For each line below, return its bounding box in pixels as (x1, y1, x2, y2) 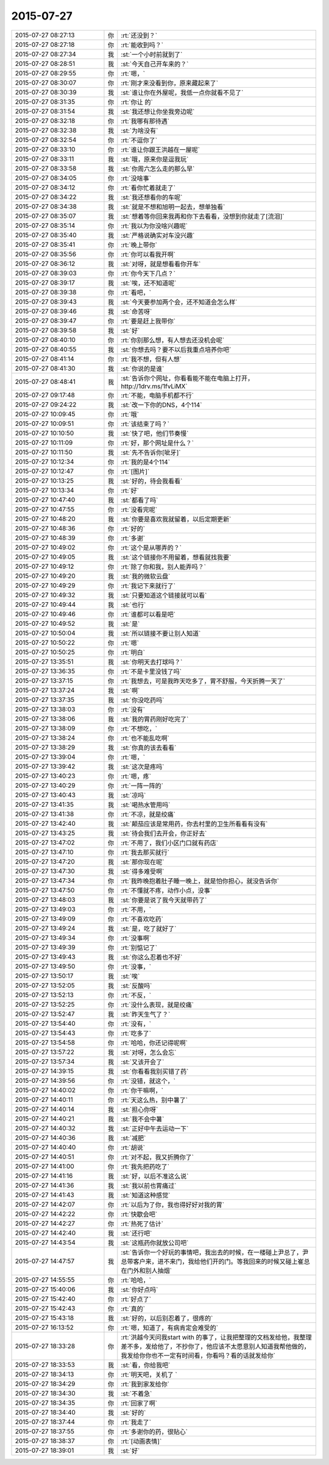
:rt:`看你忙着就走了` (121, 183, 176, 192)
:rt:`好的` (121, 524, 146, 533)
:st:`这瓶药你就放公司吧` (121, 1238, 189, 1247)
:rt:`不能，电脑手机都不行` (121, 391, 194, 399)
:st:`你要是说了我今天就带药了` (121, 896, 207, 904)
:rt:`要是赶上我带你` (121, 317, 176, 325)
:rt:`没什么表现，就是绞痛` (121, 1000, 194, 1009)
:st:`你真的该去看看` (121, 743, 177, 752)
